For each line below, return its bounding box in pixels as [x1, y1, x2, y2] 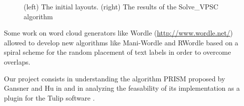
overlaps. [4, 56, 31, 67]
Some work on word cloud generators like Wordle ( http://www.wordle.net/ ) [4, 28, 233, 38]
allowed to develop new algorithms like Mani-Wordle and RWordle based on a [4, 37, 239, 47]
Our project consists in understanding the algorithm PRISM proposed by [4, 73, 225, 83]
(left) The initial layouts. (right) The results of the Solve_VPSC [24, 1, 218, 11]
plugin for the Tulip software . [4, 92, 95, 103]
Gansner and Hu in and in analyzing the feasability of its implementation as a [4, 83, 240, 93]
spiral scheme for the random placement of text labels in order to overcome [4, 47, 231, 57]
